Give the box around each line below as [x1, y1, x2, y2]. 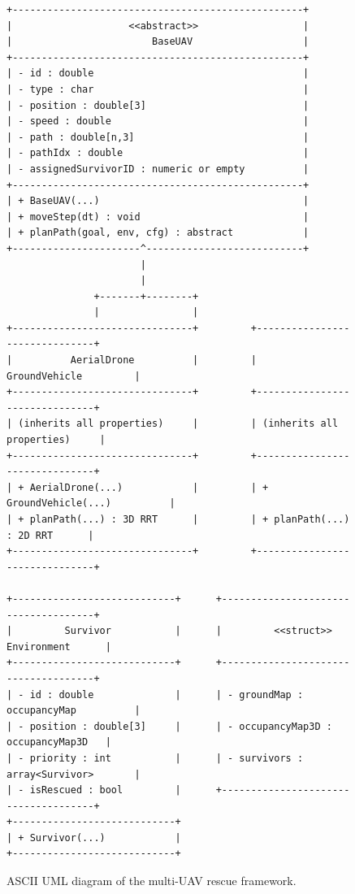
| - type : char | [6, 83, 310, 95]
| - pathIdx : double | [6, 147, 310, 159]
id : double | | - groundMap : [29, 688, 304, 701]
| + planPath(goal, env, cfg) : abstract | [6, 227, 310, 239]
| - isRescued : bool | [6, 784, 181, 796]
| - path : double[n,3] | [6, 131, 310, 143]
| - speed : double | [6, 115, 310, 128]
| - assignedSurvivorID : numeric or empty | [6, 163, 310, 175]
